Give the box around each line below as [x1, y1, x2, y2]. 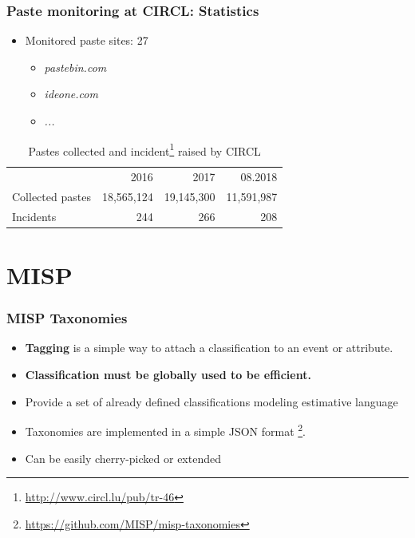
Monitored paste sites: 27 [25, 32, 148, 49]
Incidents [12, 208, 57, 224]
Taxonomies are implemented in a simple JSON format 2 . [25, 421, 306, 439]
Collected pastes [12, 188, 91, 204]
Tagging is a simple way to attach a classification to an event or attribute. [25, 339, 393, 356]
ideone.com [44, 85, 98, 102]
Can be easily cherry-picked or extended [25, 449, 221, 466]
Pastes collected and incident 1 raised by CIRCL [28, 140, 261, 159]
